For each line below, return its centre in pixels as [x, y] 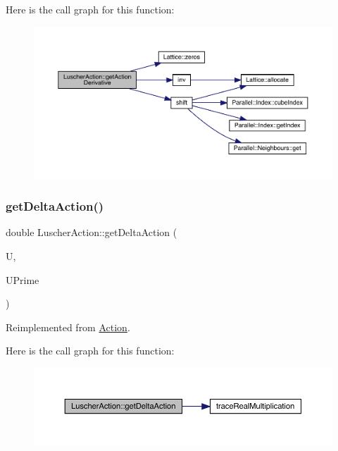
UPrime [23, 279]
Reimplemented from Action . [68, 327]
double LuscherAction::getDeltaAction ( [92, 232]
